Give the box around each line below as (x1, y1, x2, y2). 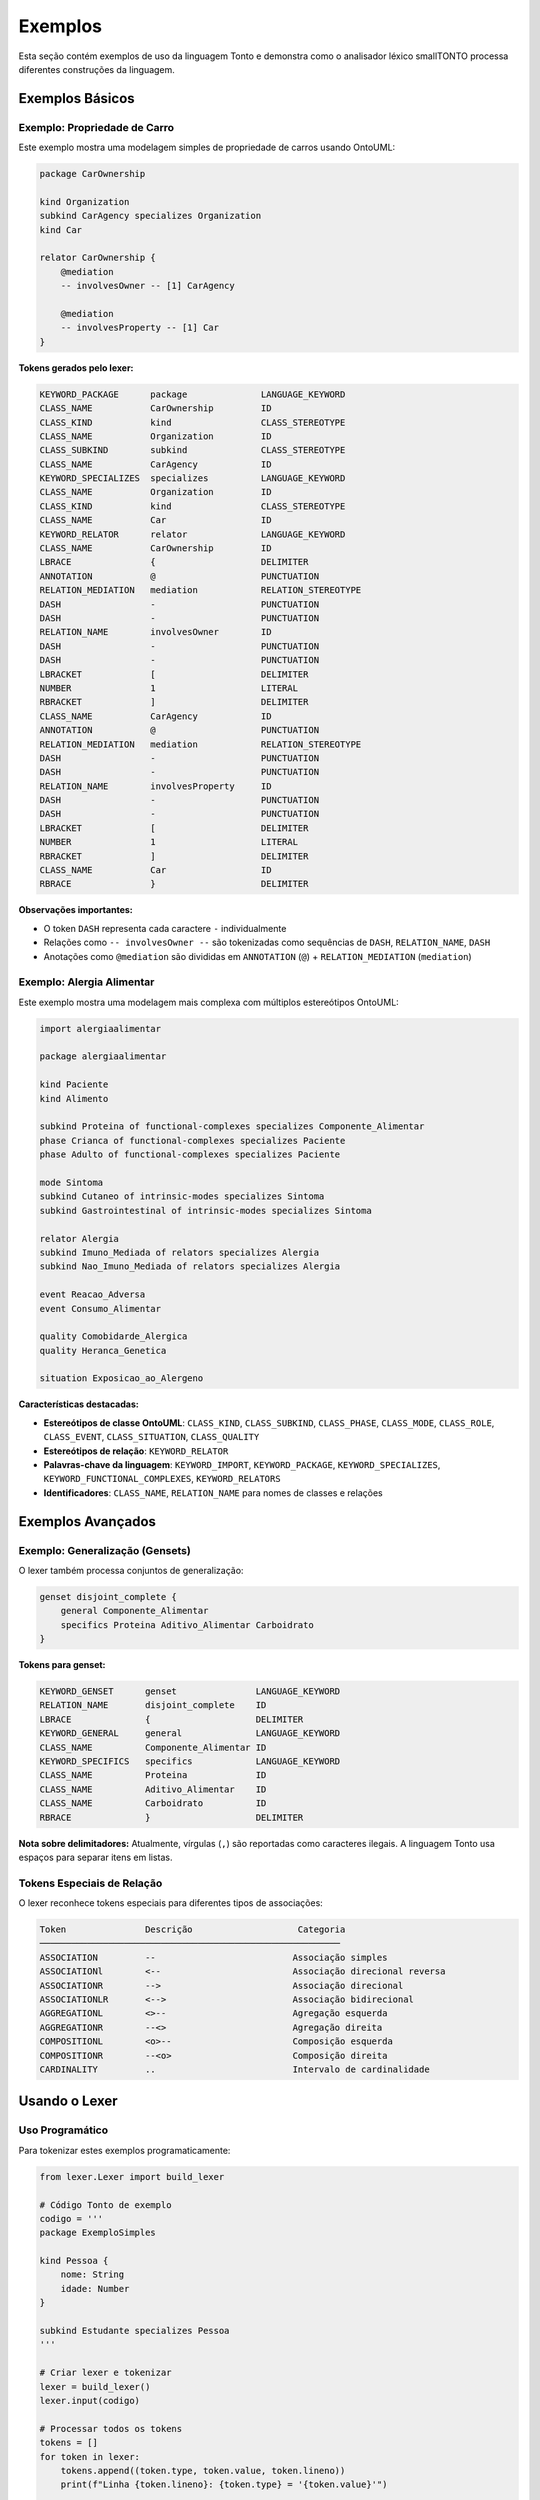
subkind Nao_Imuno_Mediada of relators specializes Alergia (39, 1261, 341, 1272)
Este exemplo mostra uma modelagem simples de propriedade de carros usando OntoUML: (18, 141, 396, 154)
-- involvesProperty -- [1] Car (60, 322, 220, 334)
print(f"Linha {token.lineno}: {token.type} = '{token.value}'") (60, 2479, 388, 2490)
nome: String (60, 2269, 125, 2280)
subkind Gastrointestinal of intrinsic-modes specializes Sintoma (39, 1205, 372, 1216)
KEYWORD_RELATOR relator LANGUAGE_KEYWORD (39, 528, 346, 540)
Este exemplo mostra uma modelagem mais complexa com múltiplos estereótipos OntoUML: (18, 996, 399, 1008)
